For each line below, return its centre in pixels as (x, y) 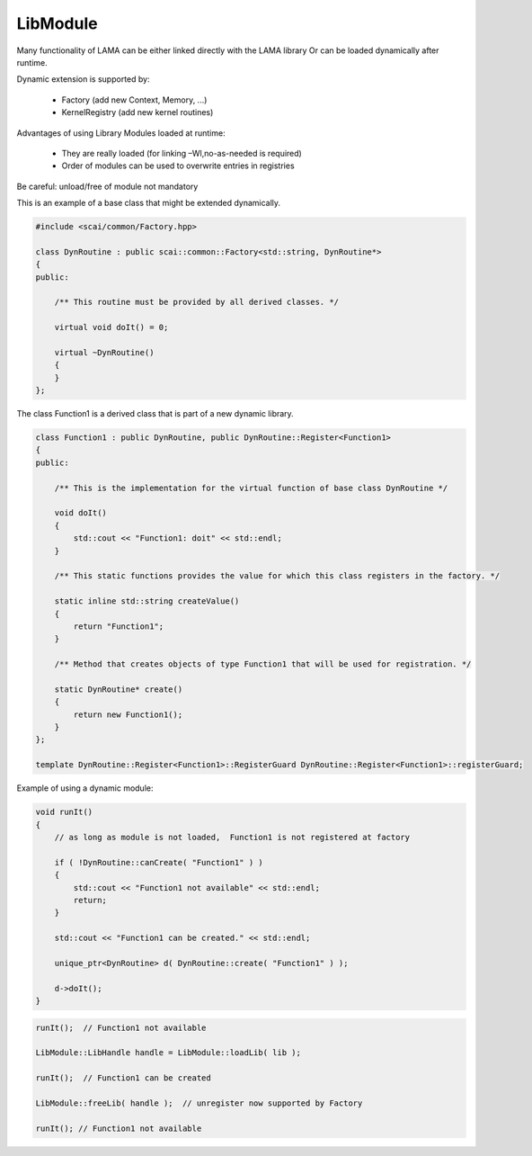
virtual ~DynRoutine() (104, 352)
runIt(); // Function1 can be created (123, 1078)
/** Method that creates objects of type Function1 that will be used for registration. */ (263, 664)
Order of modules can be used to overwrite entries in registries (178, 166)
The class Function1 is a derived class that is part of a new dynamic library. (155, 414)
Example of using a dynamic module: (85, 788)
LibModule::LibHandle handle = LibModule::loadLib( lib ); (168, 1053)
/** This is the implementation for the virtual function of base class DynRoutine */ (251, 488)
